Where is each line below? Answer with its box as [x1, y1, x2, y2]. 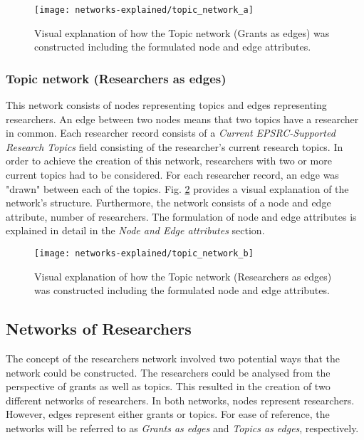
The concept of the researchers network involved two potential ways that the [6, 351, 340, 366]
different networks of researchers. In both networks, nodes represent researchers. [6, 392, 355, 407]
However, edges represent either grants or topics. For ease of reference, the [6, 407, 330, 421]
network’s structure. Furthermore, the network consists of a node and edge [6, 195, 331, 210]
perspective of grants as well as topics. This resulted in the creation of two [6, 379, 331, 394]
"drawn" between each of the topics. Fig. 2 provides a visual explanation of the [6, 181, 349, 196]
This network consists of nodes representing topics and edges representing [6, 98, 327, 112]
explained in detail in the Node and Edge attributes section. [6, 223, 265, 238]
